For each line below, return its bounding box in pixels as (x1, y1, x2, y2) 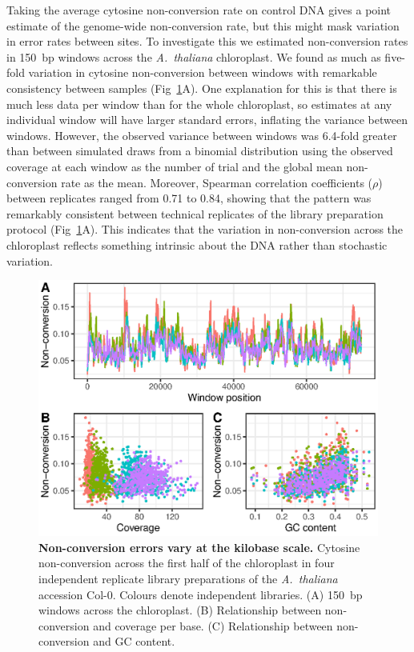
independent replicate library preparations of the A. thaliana (38, 570, 338, 586)
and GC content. (93, 633, 175, 650)
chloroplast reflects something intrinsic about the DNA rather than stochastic (6, 236, 388, 253)
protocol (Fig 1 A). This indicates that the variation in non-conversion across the (6, 221, 404, 238)
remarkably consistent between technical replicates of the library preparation (6, 205, 384, 222)
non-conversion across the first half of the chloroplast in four (38, 554, 335, 571)
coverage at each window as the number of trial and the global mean (6, 158, 343, 174)
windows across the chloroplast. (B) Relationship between (38, 602, 322, 618)
